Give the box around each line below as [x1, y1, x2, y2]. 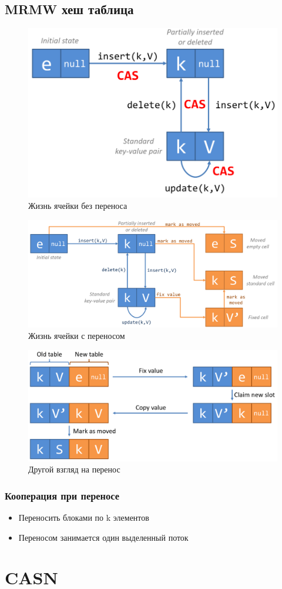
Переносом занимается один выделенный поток [18, 531, 189, 543]
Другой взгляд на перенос [28, 463, 120, 475]
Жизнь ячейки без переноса [28, 199, 127, 212]
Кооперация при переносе [5, 488, 119, 503]
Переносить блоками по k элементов [18, 511, 149, 523]
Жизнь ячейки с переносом [28, 330, 125, 342]
